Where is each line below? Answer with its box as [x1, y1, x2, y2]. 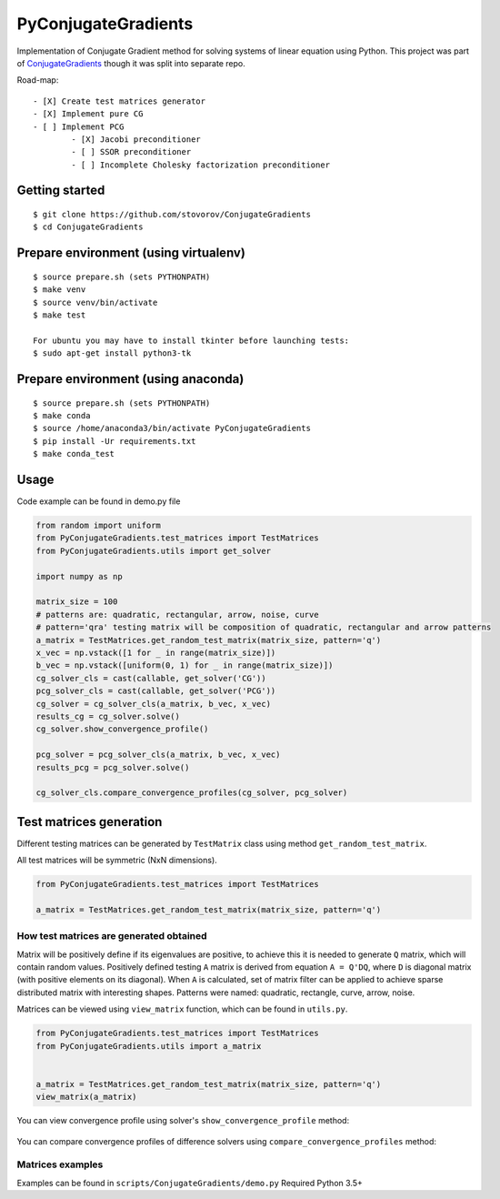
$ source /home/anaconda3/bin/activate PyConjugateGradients [33, 423, 311, 434]
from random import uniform [35, 520, 161, 531]
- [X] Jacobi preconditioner [71, 134, 202, 145]
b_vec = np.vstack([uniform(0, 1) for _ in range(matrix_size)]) [35, 660, 334, 670]
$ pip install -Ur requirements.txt [33, 436, 196, 446]
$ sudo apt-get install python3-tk [33, 348, 192, 358]
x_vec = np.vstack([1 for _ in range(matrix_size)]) [35, 647, 276, 658]
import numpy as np [35, 571, 123, 581]
